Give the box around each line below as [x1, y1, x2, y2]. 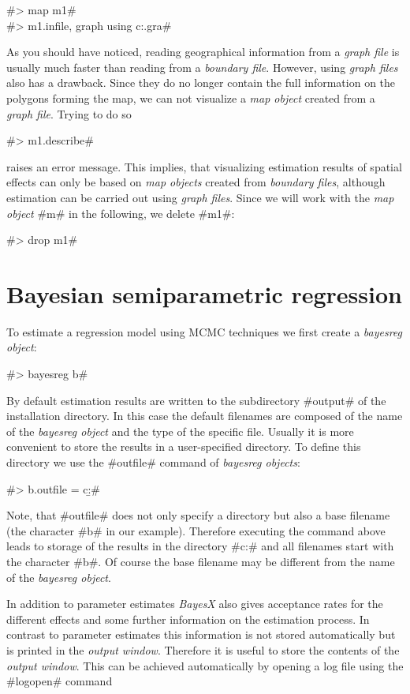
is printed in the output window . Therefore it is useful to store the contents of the [6, 641, 400, 658]
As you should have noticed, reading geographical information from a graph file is [6, 43, 400, 60]
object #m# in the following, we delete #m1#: [6, 204, 235, 221]
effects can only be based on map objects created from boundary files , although [6, 174, 386, 190]
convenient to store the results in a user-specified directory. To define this [6, 438, 361, 455]
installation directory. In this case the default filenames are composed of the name [6, 407, 403, 424]
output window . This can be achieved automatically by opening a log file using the [6, 657, 404, 673]
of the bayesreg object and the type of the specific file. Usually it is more [6, 422, 354, 439]
